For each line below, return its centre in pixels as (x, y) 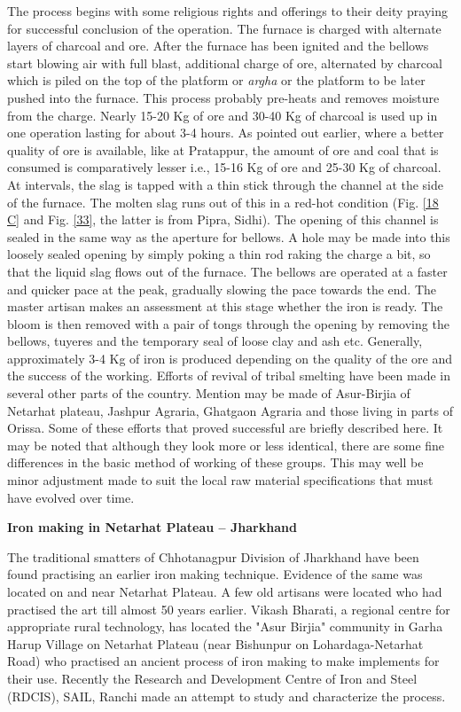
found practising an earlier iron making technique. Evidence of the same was (215, 574)
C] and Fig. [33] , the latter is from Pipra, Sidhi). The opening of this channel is (223, 219)
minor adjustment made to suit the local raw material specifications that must (220, 480)
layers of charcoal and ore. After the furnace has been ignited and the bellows (218, 46)
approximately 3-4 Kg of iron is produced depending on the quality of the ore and (230, 358)
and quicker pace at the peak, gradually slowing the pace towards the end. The (222, 289)
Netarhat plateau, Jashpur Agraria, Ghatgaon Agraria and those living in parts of (230, 410)
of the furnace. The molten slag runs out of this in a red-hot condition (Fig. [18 (223, 202)
